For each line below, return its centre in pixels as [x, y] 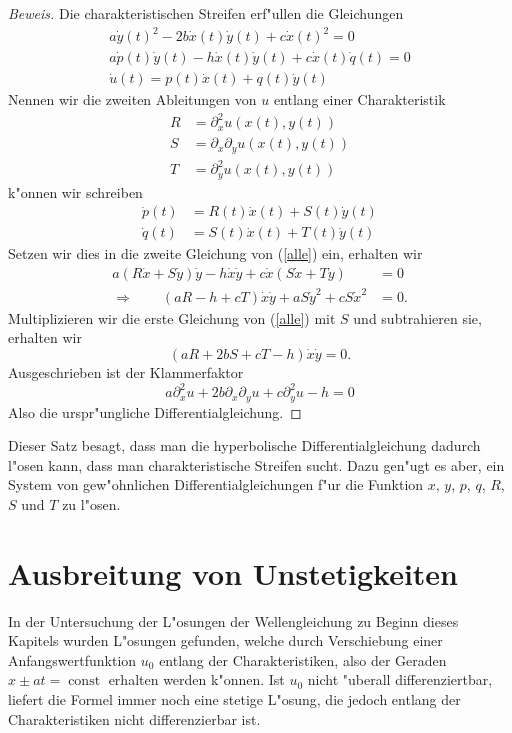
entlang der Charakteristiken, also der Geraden [303, 659]
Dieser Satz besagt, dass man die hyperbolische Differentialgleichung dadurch [244, 445]
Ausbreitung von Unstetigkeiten [233, 572]
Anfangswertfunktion [72, 659]
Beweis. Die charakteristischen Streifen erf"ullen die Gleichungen [206, 13]
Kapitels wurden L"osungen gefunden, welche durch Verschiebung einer [225, 640]
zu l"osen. [91, 503]
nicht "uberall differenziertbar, [400, 679]
